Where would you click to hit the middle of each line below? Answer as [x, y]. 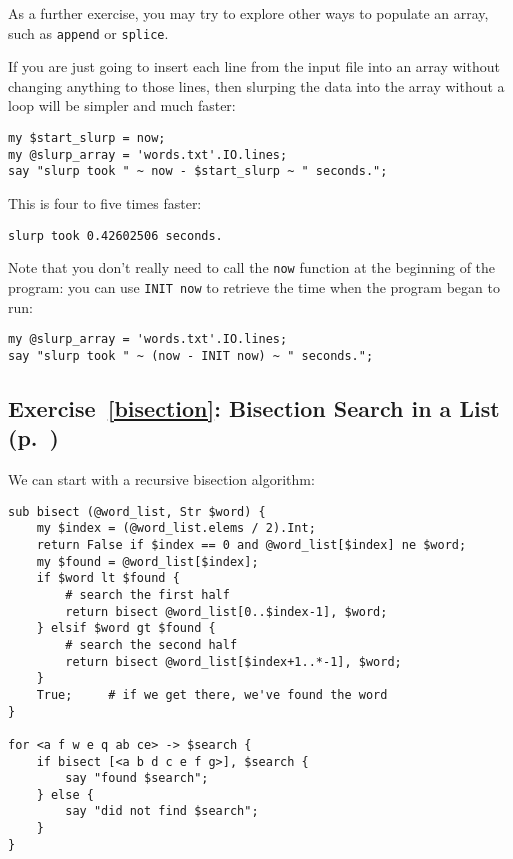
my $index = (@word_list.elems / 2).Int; [176, 528]
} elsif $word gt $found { [126, 628]
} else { [65, 794]
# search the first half [147, 594]
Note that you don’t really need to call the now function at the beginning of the [252, 267]
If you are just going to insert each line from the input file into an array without [254, 66]
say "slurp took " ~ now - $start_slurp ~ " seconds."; [198, 171]
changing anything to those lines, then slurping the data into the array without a [256, 85]
